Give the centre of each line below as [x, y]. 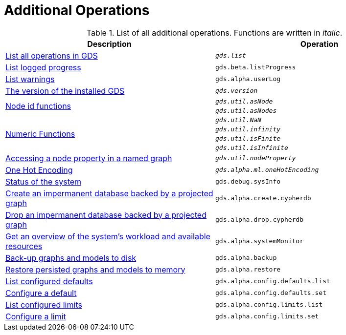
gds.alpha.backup [246, 258]
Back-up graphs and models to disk [71, 258]
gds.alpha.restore [248, 270]
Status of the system [44, 181]
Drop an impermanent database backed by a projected [106, 215]
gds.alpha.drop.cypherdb [260, 220]
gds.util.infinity [248, 129]
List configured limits [44, 304]
